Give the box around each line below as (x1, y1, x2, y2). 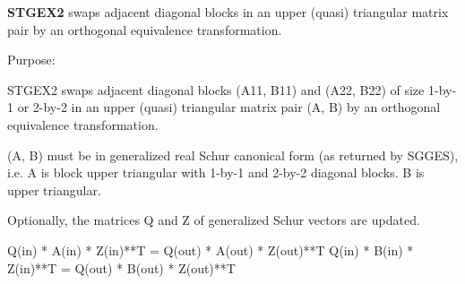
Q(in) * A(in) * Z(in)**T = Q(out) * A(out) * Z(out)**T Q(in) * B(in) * (7, 240, 414, 259)
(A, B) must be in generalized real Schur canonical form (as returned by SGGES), (7, 145, 459, 164)
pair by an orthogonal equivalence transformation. (7, 20, 282, 39)
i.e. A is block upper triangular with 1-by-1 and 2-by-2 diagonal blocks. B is (7, 163, 425, 182)
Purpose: (7, 50, 56, 69)
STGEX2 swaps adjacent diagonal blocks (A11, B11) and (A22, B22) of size (7, 80, 425, 99)
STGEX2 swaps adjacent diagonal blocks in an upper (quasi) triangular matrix (7, 3, 449, 21)
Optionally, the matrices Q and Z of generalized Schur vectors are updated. (7, 211, 420, 229)
